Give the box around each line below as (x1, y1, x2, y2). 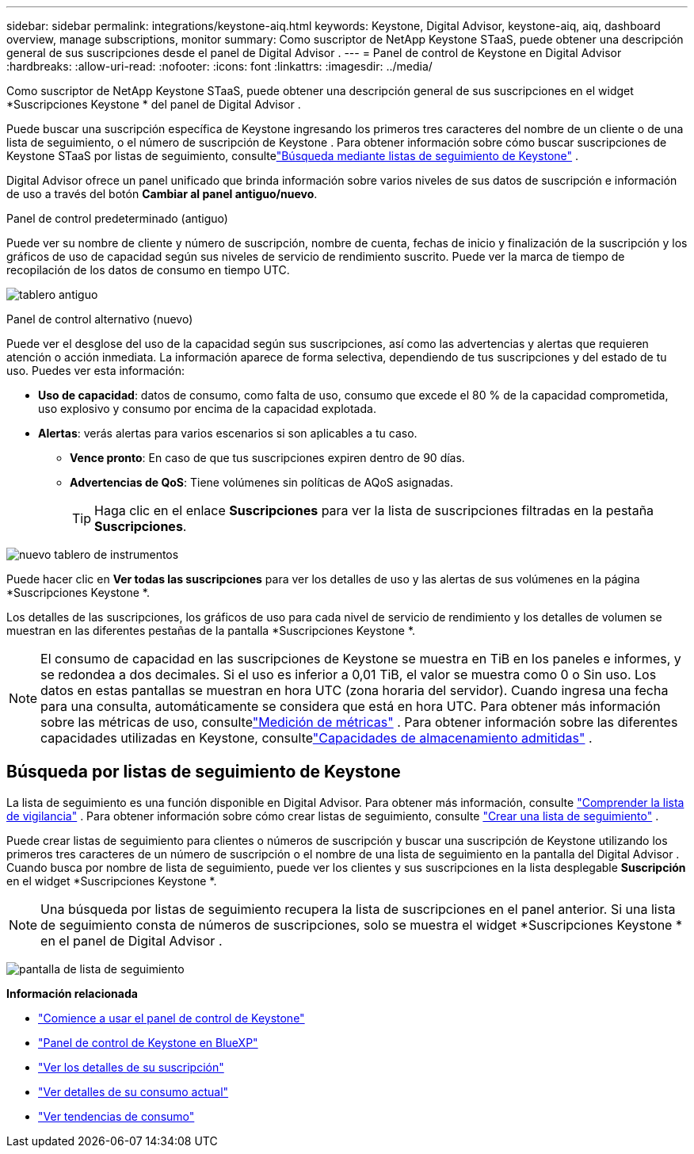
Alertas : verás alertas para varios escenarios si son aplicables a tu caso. (38, 426, 418, 440)
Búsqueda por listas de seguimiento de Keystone (6, 762, 401, 782)
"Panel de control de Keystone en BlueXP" (38, 1035, 258, 1049)
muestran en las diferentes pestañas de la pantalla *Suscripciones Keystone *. (6, 624, 416, 637)
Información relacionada (6, 986, 138, 1000)
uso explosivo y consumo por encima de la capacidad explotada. (38, 402, 376, 415)
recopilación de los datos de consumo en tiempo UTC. (6, 263, 290, 277)
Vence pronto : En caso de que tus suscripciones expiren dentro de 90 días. (70, 451, 465, 464)
